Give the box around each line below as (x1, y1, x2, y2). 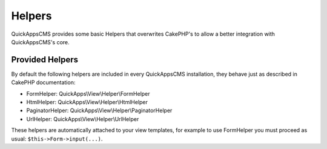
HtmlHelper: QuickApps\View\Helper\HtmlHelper (26, 99, 148, 106)
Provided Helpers (11, 55, 79, 65)
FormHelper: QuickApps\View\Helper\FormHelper (26, 90, 151, 97)
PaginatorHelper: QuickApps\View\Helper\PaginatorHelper (26, 107, 173, 114)
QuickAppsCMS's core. (11, 38, 70, 45)
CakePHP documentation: (11, 79, 76, 86)
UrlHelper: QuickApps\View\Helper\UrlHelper (26, 115, 139, 122)
